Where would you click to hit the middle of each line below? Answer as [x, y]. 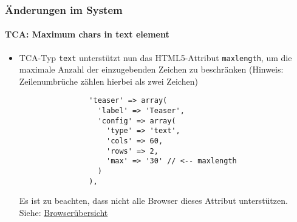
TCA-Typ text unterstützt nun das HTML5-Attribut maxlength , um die [155, 57]
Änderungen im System [64, 9]
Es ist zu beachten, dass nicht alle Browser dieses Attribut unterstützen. [153, 201]
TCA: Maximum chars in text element [87, 34]
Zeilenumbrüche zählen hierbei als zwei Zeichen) [108, 81]
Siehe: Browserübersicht [63, 212]
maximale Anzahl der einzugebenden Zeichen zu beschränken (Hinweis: [151, 69]
